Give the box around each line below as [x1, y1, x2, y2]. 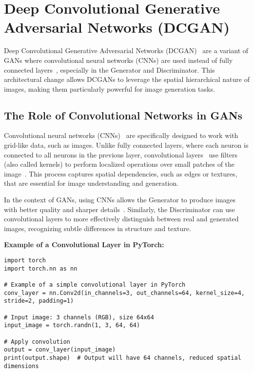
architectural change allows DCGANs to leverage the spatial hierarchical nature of [4, 74, 250, 84]
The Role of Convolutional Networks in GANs [4, 107, 243, 122]
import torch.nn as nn [4, 265, 78, 272]
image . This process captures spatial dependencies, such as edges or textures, [4, 168, 237, 178]
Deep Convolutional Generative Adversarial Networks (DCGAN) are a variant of [4, 45, 249, 56]
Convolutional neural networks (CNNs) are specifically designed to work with [4, 130, 238, 140]
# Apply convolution [4, 338, 71, 345]
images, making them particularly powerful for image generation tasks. [4, 83, 215, 94]
